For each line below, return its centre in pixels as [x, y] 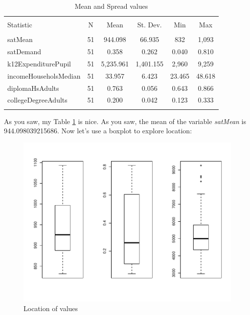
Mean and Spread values [111, 6]
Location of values [51, 308]
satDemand [24, 52]
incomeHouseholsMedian [44, 75]
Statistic [20, 25]
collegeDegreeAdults [37, 100]
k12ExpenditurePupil [39, 63]
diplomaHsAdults [33, 88]
